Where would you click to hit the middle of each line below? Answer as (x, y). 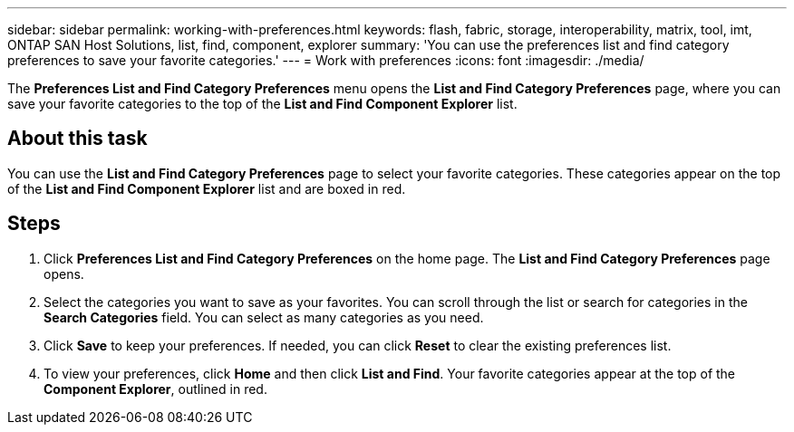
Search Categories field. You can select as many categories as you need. (264, 317)
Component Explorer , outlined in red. (155, 389)
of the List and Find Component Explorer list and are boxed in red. (207, 188)
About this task (77, 139)
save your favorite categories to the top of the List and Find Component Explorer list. (262, 104)
